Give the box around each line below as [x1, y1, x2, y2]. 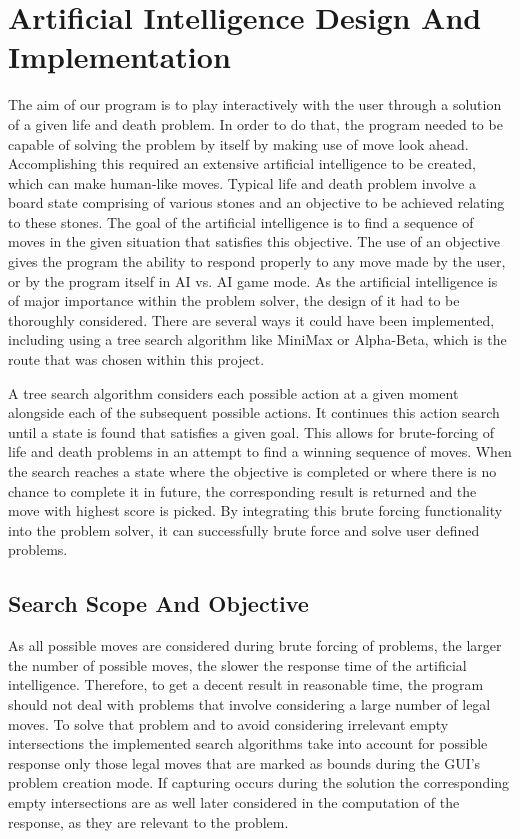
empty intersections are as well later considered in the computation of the [8, 791, 460, 812]
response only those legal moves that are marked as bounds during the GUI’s [8, 752, 481, 773]
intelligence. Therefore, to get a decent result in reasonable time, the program [8, 674, 484, 695]
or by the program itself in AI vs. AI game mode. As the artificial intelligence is [8, 270, 498, 291]
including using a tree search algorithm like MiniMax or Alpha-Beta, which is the [8, 329, 507, 350]
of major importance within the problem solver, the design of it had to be [8, 290, 460, 311]
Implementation [8, 36, 231, 77]
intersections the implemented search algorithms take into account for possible [8, 733, 488, 754]
